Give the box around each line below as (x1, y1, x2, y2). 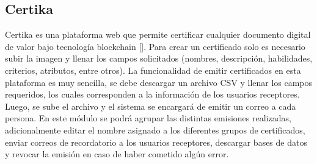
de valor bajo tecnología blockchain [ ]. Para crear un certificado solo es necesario (5, 40, 305, 52)
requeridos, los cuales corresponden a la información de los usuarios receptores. (5, 88, 300, 101)
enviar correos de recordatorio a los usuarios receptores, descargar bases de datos (5, 135, 307, 148)
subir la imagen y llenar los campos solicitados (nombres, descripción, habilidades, (5, 52, 313, 65)
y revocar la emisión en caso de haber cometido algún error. (5, 148, 229, 160)
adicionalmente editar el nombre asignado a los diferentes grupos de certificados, (5, 123, 305, 136)
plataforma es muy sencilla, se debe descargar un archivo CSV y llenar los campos (5, 76, 313, 88)
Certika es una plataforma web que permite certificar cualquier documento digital (5, 28, 311, 41)
